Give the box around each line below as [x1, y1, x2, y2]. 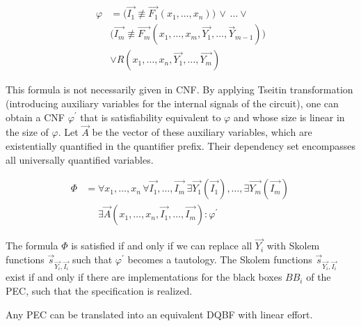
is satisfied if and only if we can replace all [71, 238, 252, 253]
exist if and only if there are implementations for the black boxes [6, 270, 282, 284]
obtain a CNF [6, 109, 65, 124]
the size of [6, 125, 49, 139]
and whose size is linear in [233, 109, 345, 124]
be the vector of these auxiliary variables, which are [92, 125, 312, 139]
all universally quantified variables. [6, 152, 154, 166]
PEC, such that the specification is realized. [6, 283, 193, 297]
